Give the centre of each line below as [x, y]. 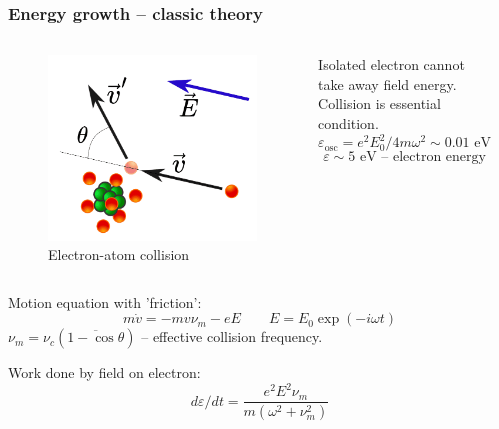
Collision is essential [379, 103]
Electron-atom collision [119, 254]
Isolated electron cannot [391, 64]
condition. [348, 123]
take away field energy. [387, 83]
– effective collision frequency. [232, 336]
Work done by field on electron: [104, 372]
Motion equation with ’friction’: [105, 301]
